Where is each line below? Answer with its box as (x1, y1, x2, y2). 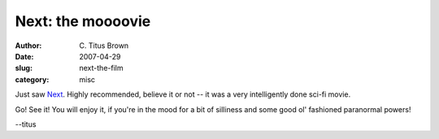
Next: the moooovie (15, 12, 151, 30)
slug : (15, 63, 33, 73)
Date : (15, 51, 34, 61)
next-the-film (79, 63, 124, 73)
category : (15, 74, 50, 85)
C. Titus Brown (79, 41, 129, 50)
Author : (15, 41, 42, 50)
